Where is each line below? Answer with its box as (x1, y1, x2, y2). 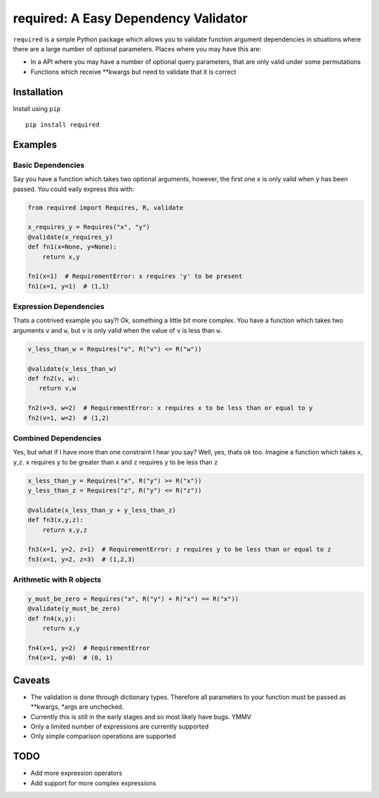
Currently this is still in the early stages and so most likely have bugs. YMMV (30, 712, 252, 721)
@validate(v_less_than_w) (27, 365, 117, 372)
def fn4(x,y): (27, 615, 77, 622)
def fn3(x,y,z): (27, 516, 84, 524)
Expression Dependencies (13, 302, 105, 312)
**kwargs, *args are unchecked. (30, 702, 124, 711)
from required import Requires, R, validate (27, 204, 184, 211)
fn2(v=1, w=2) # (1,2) (27, 414, 110, 421)
